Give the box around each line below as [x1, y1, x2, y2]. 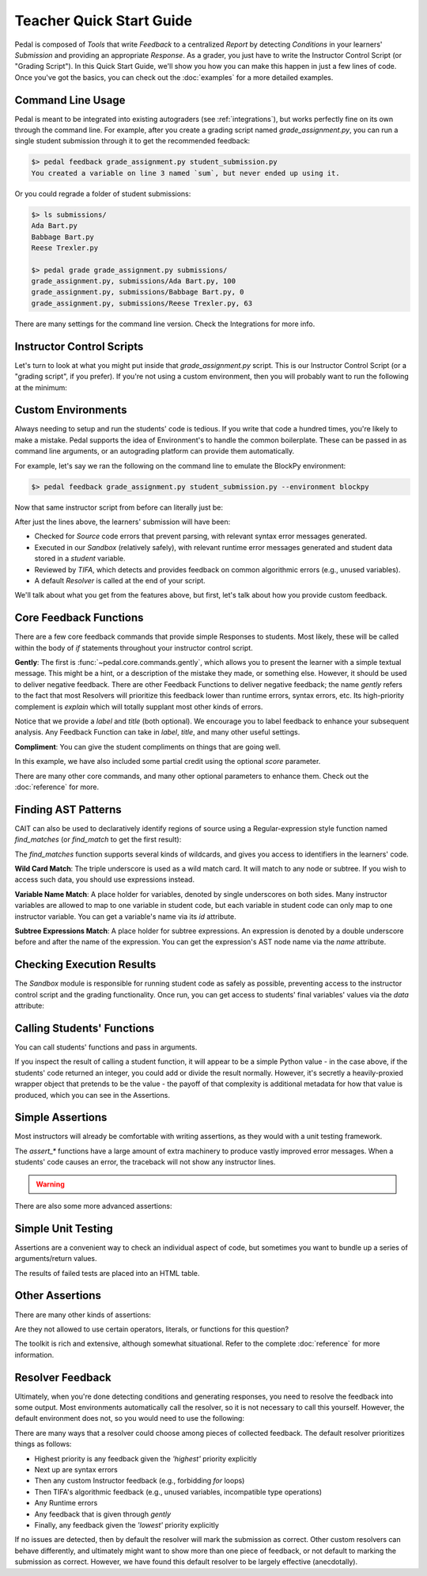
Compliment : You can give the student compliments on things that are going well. [14, 742, 281, 751]
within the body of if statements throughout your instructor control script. [14, 643, 253, 652]
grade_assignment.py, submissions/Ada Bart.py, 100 [31, 277, 236, 286]
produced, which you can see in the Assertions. [14, 1090, 170, 1099]
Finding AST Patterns [14, 803, 122, 816]
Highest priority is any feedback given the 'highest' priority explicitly [34, 1453, 257, 1464]
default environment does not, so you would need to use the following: [14, 1414, 245, 1423]
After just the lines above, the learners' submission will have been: [14, 517, 231, 526]
